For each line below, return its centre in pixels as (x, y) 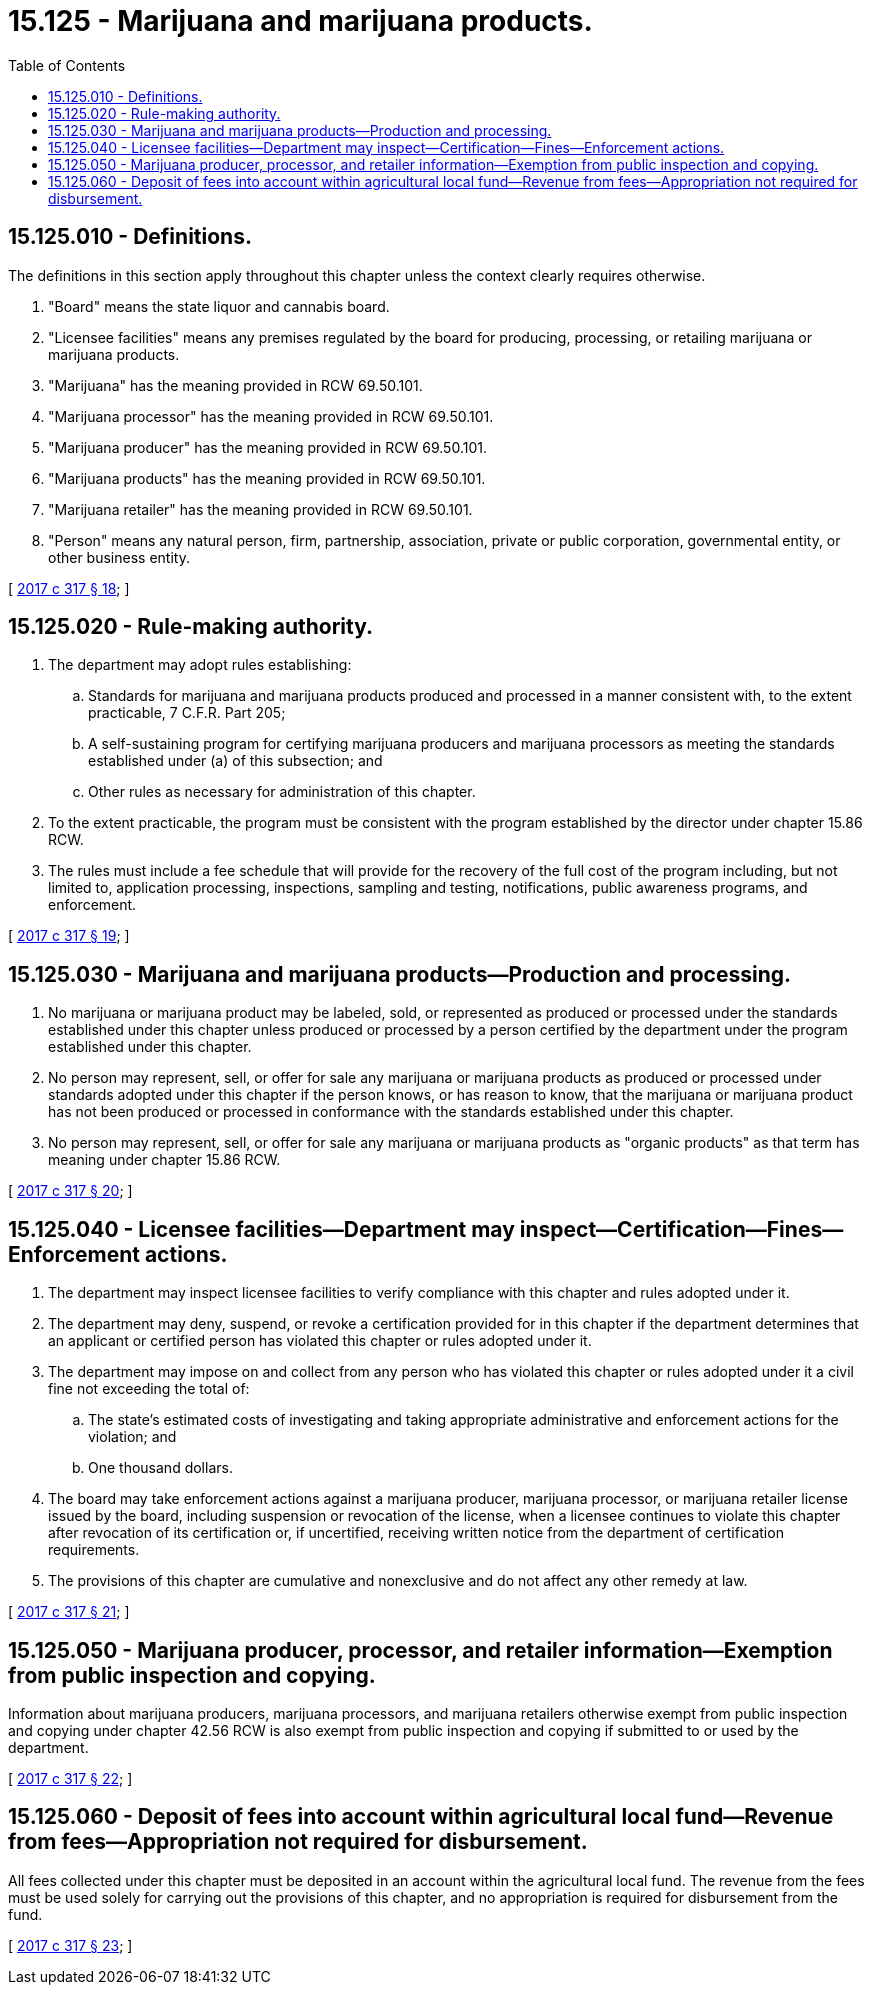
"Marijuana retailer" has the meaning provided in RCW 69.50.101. (260, 509)
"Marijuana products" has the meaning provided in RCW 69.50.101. (267, 478)
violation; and (132, 1437)
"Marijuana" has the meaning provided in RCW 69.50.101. (235, 385)
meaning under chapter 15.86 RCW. (164, 1160)
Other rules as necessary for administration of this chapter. (282, 792)
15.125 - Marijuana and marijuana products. (300, 21)
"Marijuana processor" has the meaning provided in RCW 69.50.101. (271, 416)
